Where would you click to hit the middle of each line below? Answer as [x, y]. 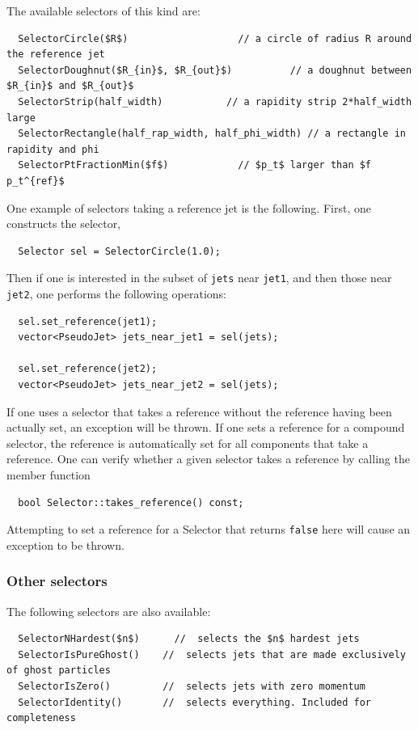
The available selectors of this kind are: [103, 11]
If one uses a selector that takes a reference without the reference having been [199, 411]
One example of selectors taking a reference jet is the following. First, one [189, 207]
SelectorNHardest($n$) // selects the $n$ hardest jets [189, 639]
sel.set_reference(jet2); [88, 369]
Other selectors [57, 581]
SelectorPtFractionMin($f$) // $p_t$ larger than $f [195, 165]
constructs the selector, [64, 224]
